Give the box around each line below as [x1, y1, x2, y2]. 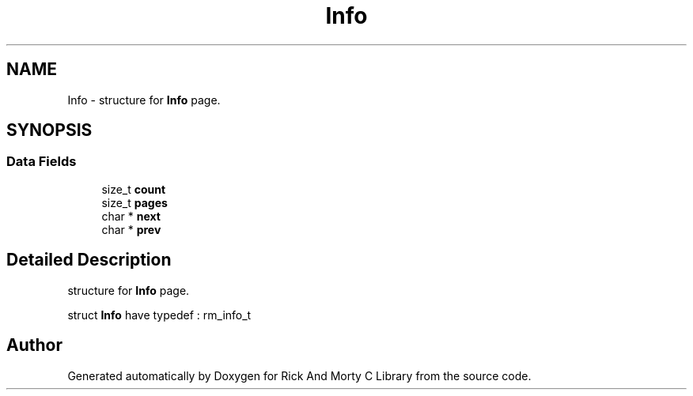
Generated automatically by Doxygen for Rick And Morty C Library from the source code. [67, 368, 532, 383]
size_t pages [101, 195, 168, 209]
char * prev [101, 222, 161, 236]
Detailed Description [6, 250, 172, 270]
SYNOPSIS [6, 120, 93, 141]
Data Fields [6, 153, 77, 170]
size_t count [101, 182, 166, 196]
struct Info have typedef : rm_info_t [67, 307, 252, 322]
